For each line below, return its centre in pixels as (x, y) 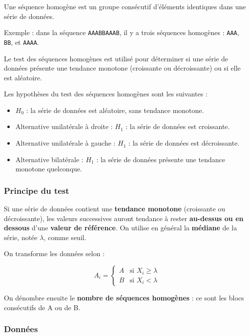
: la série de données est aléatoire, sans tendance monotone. (115, 110)
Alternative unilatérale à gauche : (65, 143)
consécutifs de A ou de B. (42, 307)
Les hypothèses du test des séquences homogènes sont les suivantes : (106, 94)
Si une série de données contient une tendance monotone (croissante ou (115, 209)
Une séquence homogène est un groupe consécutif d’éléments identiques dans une (125, 6)
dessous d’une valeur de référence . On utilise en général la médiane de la (121, 228)
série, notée (21, 237)
